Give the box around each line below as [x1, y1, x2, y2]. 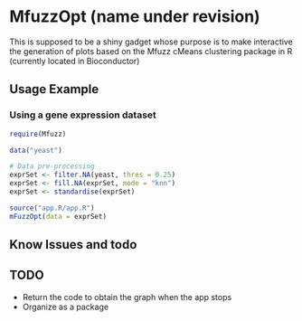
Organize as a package [22, 301, 109, 312]
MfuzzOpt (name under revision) [9, 6, 260, 27]
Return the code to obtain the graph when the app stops [22, 291, 232, 302]
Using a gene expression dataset [9, 109, 156, 121]
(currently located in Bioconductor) [9, 55, 140, 66]
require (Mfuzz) [9, 129, 67, 138]
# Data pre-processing [9, 162, 95, 171]
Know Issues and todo [9, 237, 137, 252]
